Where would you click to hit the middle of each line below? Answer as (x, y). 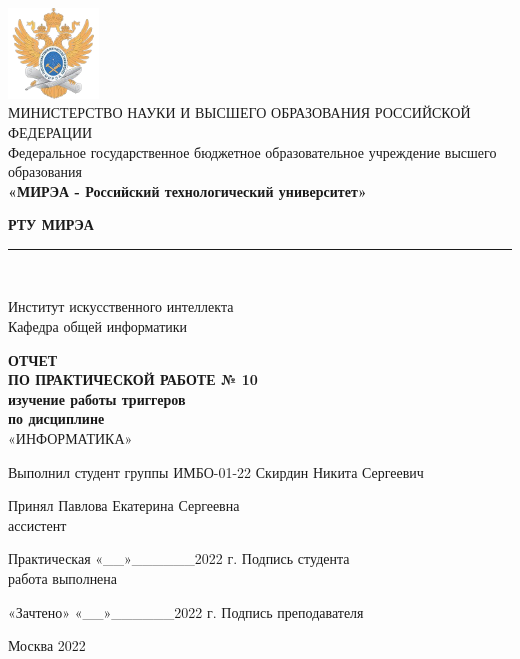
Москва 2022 (47, 645)
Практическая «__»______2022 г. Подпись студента (179, 558)
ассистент (37, 524)
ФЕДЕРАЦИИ (50, 131)
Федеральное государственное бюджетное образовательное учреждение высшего (252, 151)
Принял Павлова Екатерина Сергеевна (124, 505)
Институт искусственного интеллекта (121, 306)
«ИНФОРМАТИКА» (70, 438)
